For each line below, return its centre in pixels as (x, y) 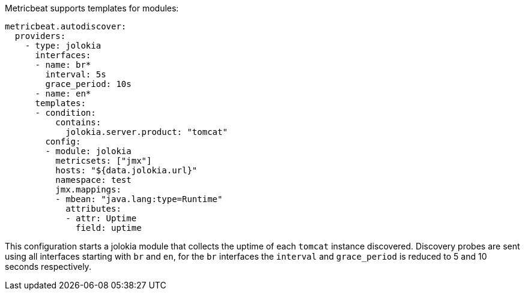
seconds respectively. (48, 267)
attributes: (93, 209)
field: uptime (109, 228)
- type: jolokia (63, 46)
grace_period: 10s (88, 84)
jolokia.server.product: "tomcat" (147, 132)
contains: (78, 122)
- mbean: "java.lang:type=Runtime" (139, 199)
